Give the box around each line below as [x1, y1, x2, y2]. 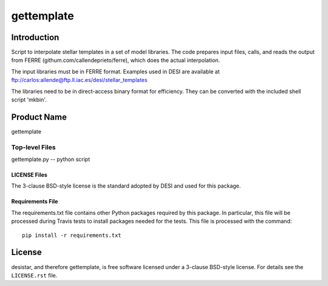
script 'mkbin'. [11, 96, 47, 103]
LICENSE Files [11, 171, 48, 179]
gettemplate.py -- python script [11, 155, 91, 163]
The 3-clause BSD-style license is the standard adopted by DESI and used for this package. [11, 182, 241, 189]
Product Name [11, 112, 67, 122]
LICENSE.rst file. [11, 271, 58, 279]
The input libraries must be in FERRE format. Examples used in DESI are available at [11, 67, 220, 75]
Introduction [11, 32, 60, 43]
